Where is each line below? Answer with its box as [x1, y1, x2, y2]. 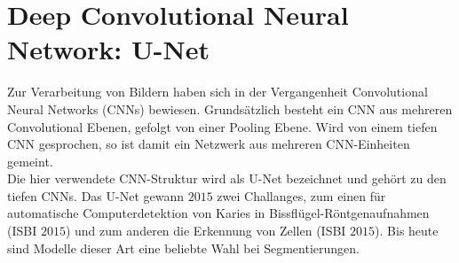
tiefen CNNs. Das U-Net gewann [7, 186, 185, 205]
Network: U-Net [7, 31, 210, 67]
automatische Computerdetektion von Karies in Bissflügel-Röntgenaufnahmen [7, 204, 430, 222]
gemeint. [7, 151, 53, 170]
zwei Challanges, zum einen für [217, 186, 386, 205]
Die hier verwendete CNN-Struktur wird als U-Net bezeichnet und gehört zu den [7, 169, 447, 188]
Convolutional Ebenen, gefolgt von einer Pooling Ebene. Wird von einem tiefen [7, 117, 438, 135]
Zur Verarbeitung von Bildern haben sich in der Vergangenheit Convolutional [7, 82, 428, 101]
